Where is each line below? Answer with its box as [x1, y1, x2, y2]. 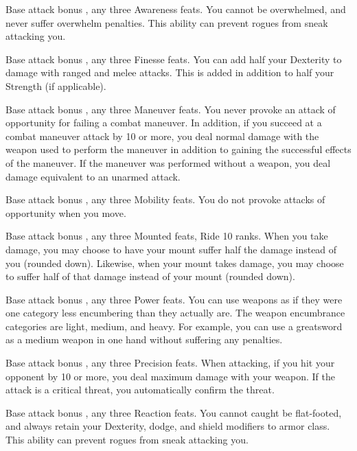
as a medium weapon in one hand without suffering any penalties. [5, 332, 283, 347]
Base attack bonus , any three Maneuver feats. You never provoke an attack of [5, 102, 336, 116]
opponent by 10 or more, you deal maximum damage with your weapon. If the [5, 369, 336, 383]
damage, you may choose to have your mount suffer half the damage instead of [5, 242, 337, 256]
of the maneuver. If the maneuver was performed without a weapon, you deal [5, 155, 331, 170]
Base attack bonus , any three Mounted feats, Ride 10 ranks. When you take [5, 229, 328, 243]
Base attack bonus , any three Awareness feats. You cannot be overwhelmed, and [5, 2, 346, 16]
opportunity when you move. [5, 205, 126, 220]
